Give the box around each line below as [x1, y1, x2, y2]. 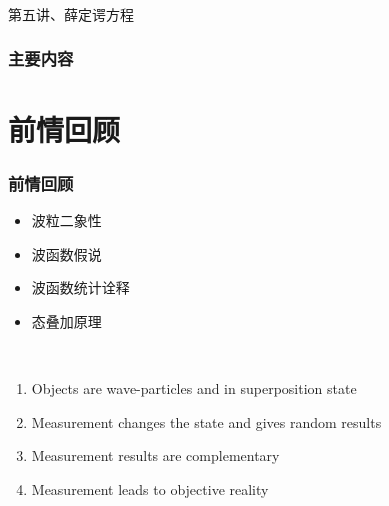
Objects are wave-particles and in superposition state [31, 377, 357, 398]
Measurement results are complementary [31, 445, 280, 466]
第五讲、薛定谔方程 [8, 3, 134, 24]
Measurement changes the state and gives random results [31, 411, 382, 432]
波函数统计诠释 [31, 277, 130, 298]
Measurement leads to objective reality [31, 478, 269, 499]
